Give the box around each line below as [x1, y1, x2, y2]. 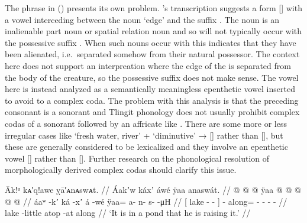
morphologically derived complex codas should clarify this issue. [5, 163, 237, 176]
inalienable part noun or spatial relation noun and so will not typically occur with [5, 25, 302, 37]
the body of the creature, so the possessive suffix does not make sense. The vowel [5, 71, 299, 83]
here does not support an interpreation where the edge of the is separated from [5, 59, 291, 71]
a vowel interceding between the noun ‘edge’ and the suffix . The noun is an [5, 13, 280, 25]
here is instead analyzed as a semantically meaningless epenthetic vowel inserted [5, 83, 295, 95]
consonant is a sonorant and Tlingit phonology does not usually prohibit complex [5, 106, 300, 118]
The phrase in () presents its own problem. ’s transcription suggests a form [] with [5, 2, 302, 14]
